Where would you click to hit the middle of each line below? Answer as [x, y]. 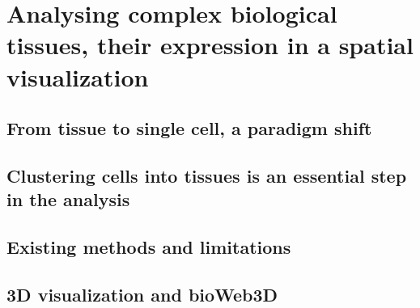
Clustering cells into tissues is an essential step [207, 175]
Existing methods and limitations [149, 247]
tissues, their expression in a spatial [210, 45]
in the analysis [68, 199]
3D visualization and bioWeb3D [142, 294]
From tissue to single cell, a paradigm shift [189, 128]
